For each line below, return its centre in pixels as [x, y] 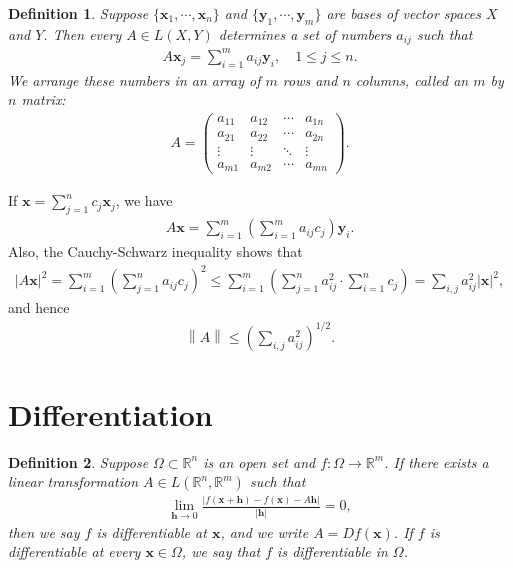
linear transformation [73, 481]
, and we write [264, 531]
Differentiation [110, 413]
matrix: [43, 99]
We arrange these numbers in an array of [134, 79]
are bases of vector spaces [404, 13]
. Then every [82, 33]
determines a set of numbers [305, 33]
